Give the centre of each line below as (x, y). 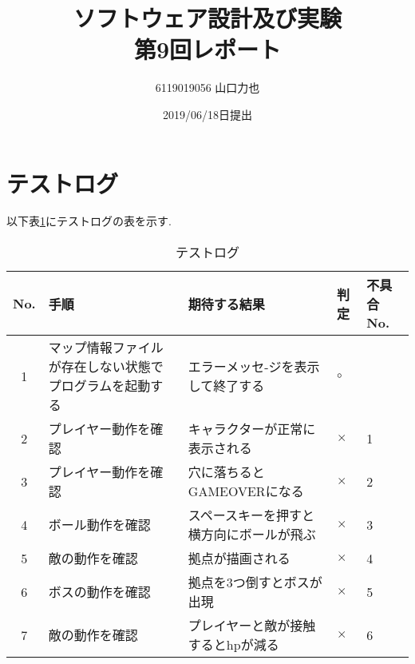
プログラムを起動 (99, 386)
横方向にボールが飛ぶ (252, 535)
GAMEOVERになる (246, 491)
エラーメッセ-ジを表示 (254, 367)
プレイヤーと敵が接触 (252, 626)
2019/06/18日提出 (207, 114)
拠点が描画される (239, 559)
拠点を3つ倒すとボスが (255, 582)
